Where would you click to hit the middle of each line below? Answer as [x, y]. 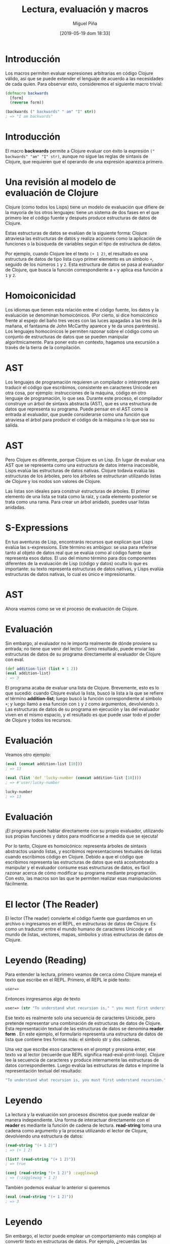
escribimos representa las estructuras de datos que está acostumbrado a [82, 862]
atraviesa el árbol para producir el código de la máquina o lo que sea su [80, 420]
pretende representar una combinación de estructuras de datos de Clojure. [83, 1023]
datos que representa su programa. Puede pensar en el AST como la [77, 409]
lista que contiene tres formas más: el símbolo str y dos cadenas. [73, 1039]
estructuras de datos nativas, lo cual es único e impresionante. [71, 574]
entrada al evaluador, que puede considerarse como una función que [77, 414]
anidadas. [15, 507]
